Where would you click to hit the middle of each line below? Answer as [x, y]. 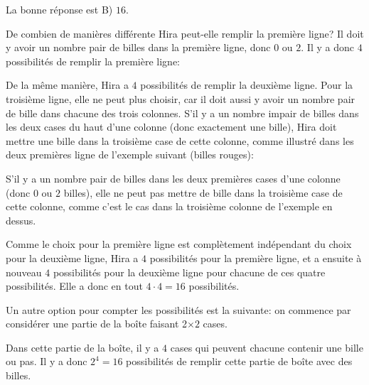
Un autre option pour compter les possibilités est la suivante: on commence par [178, 309]
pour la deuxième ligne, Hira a [72, 257]
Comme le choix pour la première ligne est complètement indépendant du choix [179, 244]
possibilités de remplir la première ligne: [93, 61]
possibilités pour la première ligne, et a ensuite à [256, 257]
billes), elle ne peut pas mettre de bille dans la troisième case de [203, 192]
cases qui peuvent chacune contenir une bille [267, 347]
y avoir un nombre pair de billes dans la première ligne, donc [138, 47]
